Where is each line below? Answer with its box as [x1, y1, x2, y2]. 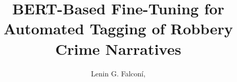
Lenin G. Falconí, [91, 68, 146, 78]
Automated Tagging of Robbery [3, 18, 233, 39]
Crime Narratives [55, 38, 181, 59]
